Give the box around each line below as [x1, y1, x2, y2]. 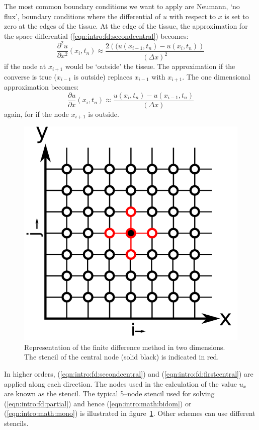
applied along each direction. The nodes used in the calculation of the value [4, 378, 237, 389]
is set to [224, 11, 249, 21]
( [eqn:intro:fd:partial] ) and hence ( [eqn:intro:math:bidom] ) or [4, 398, 192, 408]
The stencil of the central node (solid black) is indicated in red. [24, 351, 219, 362]
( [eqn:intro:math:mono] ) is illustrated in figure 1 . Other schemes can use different [4, 408, 255, 418]
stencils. [4, 418, 29, 428]
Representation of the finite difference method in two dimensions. [24, 341, 225, 352]
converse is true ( [4, 71, 57, 82]
